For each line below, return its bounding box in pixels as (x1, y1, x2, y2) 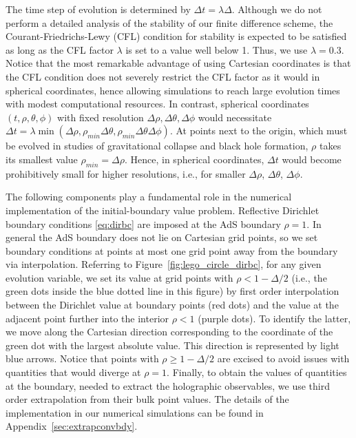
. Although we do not (231, 2, 322, 16)
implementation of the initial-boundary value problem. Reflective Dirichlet (6, 202, 320, 217)
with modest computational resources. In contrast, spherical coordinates (6, 96, 309, 111)
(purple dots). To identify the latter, (198, 311, 351, 325)
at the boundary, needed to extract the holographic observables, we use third (6, 378, 331, 393)
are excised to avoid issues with (217, 351, 350, 366)
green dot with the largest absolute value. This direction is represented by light (6, 337, 339, 352)
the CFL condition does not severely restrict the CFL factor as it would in (6, 69, 320, 83)
